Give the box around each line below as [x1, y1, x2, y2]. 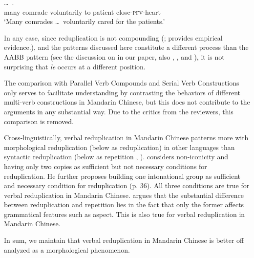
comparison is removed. [4, 116, 74, 126]
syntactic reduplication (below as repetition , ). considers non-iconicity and [4, 151, 228, 162]
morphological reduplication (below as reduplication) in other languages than [4, 142, 235, 152]
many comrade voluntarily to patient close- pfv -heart [4, 6, 161, 17]
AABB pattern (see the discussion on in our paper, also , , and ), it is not [4, 51, 225, 62]
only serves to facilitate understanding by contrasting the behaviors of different [4, 87, 240, 97]
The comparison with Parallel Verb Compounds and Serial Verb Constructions [4, 78, 239, 88]
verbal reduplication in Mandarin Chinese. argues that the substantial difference [4, 190, 244, 200]
